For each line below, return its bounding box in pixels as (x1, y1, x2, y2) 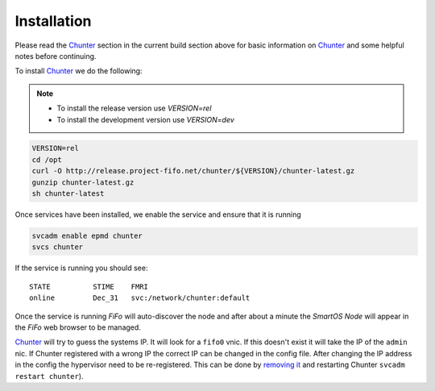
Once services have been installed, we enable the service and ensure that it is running (14, 210, 301, 219)
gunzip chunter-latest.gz (31, 177, 135, 187)
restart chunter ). (14, 371, 84, 381)
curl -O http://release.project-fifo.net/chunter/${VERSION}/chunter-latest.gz (31, 166, 355, 176)
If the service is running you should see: (14, 263, 148, 273)
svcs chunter (31, 243, 84, 252)
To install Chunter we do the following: (14, 66, 143, 76)
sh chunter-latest (31, 189, 105, 198)
